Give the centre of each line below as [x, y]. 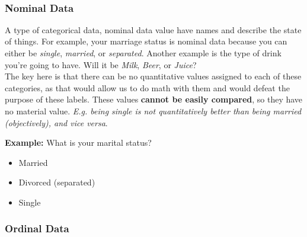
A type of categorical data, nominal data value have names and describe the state [153, 29]
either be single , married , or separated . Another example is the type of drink [143, 53]
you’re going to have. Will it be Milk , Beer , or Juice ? [101, 64]
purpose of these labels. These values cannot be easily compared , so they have [154, 99]
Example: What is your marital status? [78, 142]
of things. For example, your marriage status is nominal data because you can [146, 41]
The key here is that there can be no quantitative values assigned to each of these [153, 76]
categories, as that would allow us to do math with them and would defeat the [147, 87]
